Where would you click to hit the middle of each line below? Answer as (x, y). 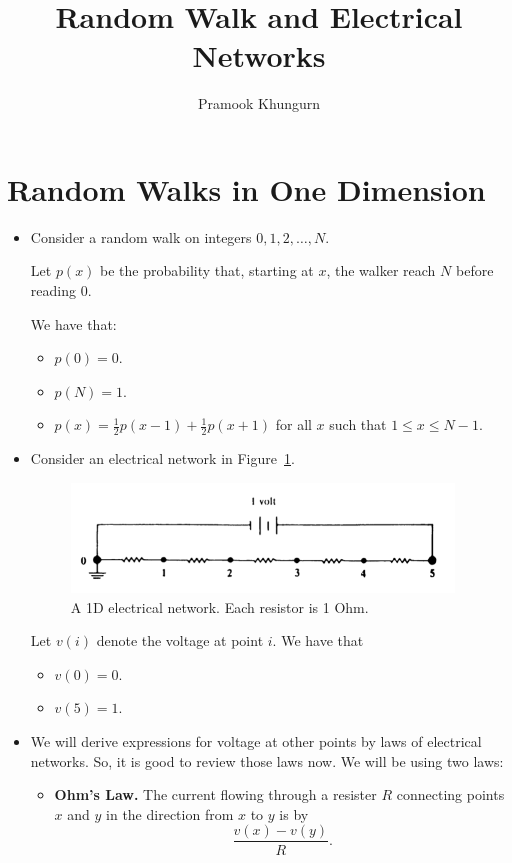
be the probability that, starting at (207, 270)
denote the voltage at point (180, 640)
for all (293, 424)
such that (358, 424)
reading (53, 290)
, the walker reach (381, 270)
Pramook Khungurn (259, 103)
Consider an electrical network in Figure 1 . (162, 458)
